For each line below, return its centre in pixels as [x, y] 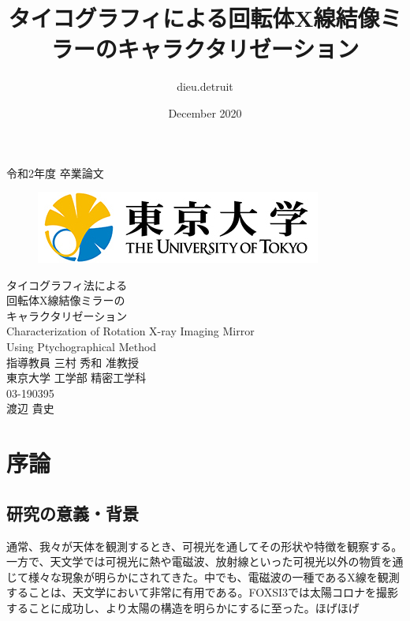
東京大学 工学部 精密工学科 [76, 378]
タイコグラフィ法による [67, 284]
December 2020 [205, 112]
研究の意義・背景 [73, 513]
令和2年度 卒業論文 [55, 172]
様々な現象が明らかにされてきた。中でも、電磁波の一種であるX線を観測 [214, 576]
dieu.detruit [205, 86]
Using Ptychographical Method [82, 347]
